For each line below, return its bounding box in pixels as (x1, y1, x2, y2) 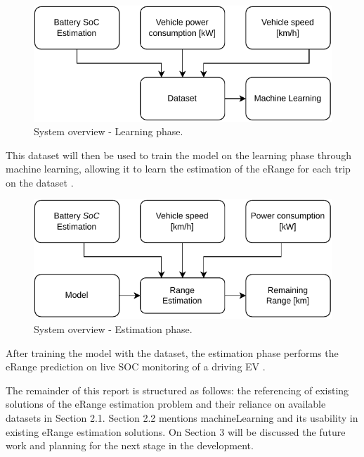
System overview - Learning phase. (34, 124, 183, 139)
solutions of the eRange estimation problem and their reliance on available (6, 396, 326, 411)
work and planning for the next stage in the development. (6, 438, 254, 453)
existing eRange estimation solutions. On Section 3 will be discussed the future (6, 424, 346, 439)
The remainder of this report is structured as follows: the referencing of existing (6, 382, 349, 397)
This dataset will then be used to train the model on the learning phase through (6, 147, 352, 162)
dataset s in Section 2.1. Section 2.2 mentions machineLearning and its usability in (6, 410, 358, 425)
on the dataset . (6, 175, 74, 189)
